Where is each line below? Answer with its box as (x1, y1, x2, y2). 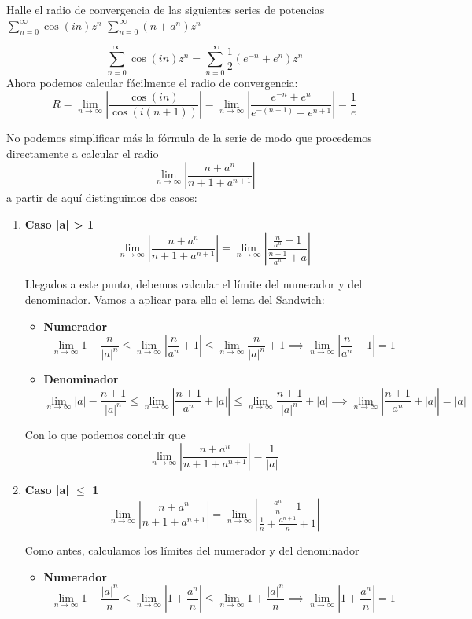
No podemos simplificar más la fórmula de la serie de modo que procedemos (6, 130, 372, 146)
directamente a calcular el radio (6, 145, 159, 161)
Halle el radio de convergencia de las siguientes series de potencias (6, 2, 325, 17)
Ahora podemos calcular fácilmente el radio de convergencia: (6, 74, 298, 90)
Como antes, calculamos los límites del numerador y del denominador (24, 541, 360, 558)
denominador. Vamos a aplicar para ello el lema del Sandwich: (24, 291, 325, 308)
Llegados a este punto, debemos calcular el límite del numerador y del (24, 276, 363, 292)
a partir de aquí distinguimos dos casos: (6, 189, 197, 206)
